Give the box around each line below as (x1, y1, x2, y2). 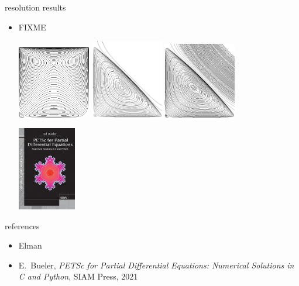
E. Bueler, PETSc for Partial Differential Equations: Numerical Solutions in (18, 259, 294, 271)
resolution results (5, 1, 66, 13)
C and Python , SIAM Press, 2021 (18, 270, 138, 282)
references (5, 219, 40, 232)
